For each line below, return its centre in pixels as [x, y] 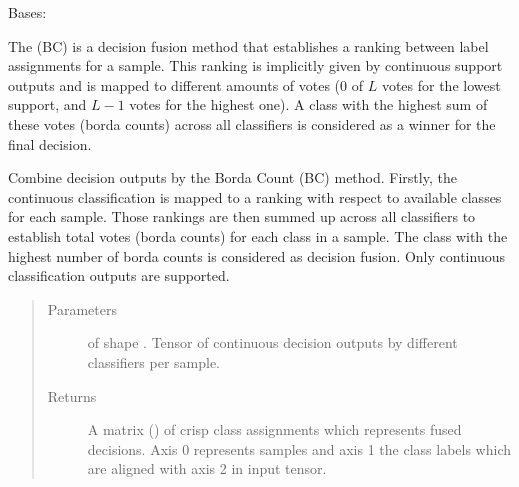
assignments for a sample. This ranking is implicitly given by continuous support [255, 65]
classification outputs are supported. [119, 275]
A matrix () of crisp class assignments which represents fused [274, 429]
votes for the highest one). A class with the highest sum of [308, 104]
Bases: [27, 12]
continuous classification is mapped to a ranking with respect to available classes [255, 196]
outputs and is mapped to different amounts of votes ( [174, 84]
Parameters [82, 308]
